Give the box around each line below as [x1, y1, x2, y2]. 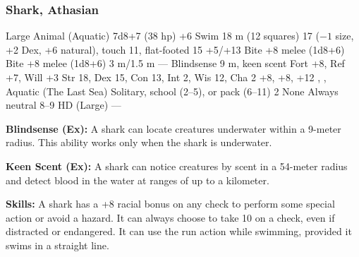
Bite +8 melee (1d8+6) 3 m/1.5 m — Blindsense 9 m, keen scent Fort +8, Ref [6, 56, 345, 71]
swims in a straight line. [6, 237, 109, 252]
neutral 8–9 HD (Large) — [6, 97, 121, 112]
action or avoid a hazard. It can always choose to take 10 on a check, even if [6, 210, 335, 225]
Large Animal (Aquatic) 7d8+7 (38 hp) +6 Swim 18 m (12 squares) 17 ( [6, 28, 320, 43]
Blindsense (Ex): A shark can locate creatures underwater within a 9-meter [6, 121, 341, 136]
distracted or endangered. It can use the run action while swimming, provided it [6, 224, 352, 239]
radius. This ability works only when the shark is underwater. [6, 135, 272, 150]
